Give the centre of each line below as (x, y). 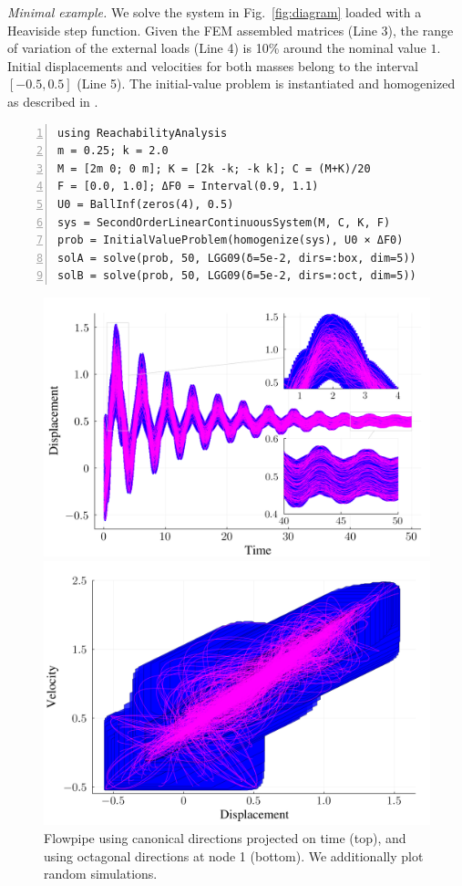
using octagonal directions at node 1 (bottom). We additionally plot (234, 855)
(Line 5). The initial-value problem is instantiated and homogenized (266, 83)
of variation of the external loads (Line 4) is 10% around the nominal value (217, 48)
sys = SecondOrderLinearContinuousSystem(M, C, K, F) (224, 222)
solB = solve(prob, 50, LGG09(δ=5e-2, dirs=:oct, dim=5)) (237, 276)
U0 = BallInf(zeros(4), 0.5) (146, 204)
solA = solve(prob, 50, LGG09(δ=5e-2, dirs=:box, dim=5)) (237, 258)
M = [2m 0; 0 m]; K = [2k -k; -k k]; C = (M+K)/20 (214, 168)
